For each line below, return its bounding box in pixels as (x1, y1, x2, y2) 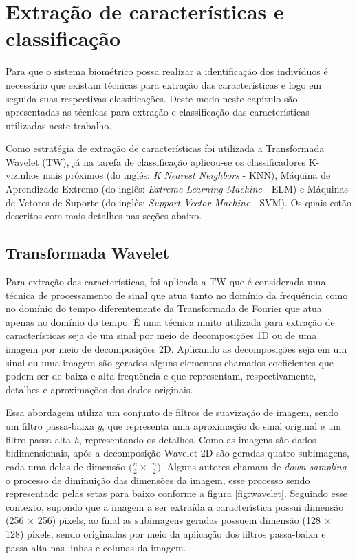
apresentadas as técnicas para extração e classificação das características (6, 105, 310, 119)
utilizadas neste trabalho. (6, 118, 112, 132)
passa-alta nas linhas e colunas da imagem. (6, 540, 186, 554)
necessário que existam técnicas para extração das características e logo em (6, 77, 322, 91)
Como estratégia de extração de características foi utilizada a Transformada (6, 141, 325, 155)
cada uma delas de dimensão (6, 459, 126, 473)
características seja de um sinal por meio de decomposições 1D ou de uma (6, 328, 317, 342)
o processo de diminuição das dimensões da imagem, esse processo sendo (6, 472, 310, 487)
